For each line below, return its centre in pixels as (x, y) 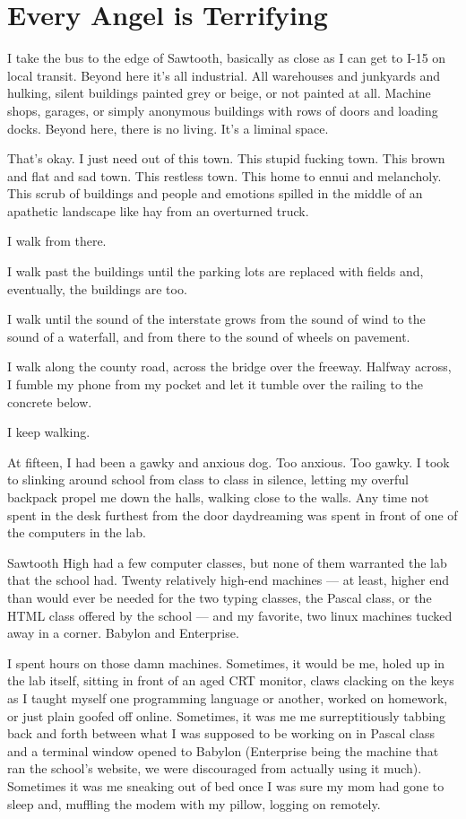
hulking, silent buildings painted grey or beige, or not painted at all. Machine (219, 93)
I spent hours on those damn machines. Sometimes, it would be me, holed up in (226, 662)
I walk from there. (57, 241)
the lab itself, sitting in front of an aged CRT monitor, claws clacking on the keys (231, 680)
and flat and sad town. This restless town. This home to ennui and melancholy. (224, 175)
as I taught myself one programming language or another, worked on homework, (228, 697)
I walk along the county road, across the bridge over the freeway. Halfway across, (229, 366)
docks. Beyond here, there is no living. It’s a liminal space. (168, 128)
